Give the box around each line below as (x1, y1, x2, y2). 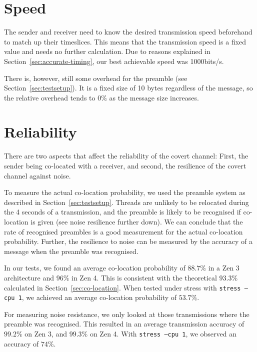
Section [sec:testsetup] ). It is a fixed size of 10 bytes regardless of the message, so (4, 82, 253, 93)
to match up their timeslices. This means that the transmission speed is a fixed (4, 36, 246, 46)
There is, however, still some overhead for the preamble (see (4, 72, 187, 83)
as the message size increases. (109, 92, 199, 102)
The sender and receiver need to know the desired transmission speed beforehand (4, 26, 252, 37)
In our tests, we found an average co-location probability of (4, 262, 185, 273)
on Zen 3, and (24, 328, 67, 339)
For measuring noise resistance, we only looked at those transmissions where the (4, 308, 249, 319)
